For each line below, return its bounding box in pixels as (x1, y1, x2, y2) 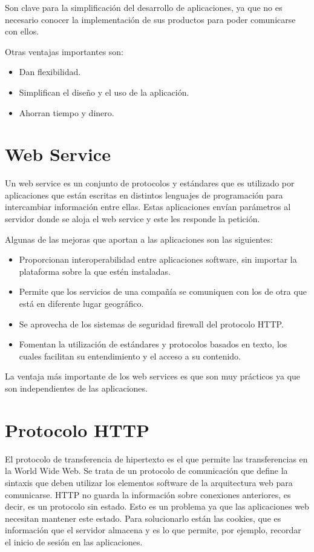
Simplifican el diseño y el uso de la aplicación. (19, 85, 189, 98)
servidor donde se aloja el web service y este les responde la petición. (5, 212, 260, 225)
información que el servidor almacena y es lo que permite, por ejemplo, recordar (5, 524, 301, 536)
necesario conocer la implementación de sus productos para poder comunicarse (5, 13, 296, 25)
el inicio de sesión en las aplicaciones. (5, 535, 143, 548)
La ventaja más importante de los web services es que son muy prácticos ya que (5, 370, 301, 383)
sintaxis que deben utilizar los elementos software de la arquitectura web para (5, 476, 293, 488)
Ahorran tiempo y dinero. (19, 106, 114, 119)
